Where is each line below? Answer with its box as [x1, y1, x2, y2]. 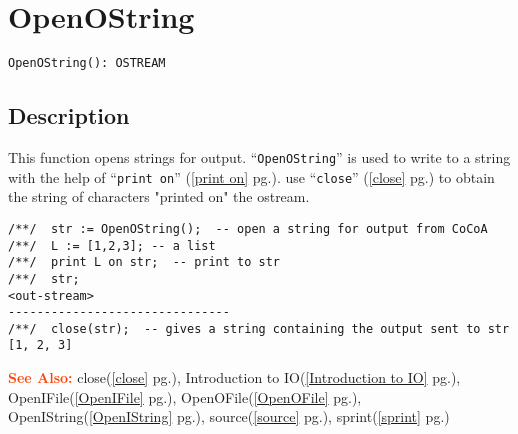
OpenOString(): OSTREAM [8, 56, 166, 71]
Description [8, 100, 130, 131]
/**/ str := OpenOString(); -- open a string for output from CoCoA [8, 221, 488, 236]
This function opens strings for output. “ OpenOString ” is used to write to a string [8, 146, 511, 167]
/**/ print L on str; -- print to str [8, 255, 281, 270]
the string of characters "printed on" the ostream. [8, 186, 310, 207]
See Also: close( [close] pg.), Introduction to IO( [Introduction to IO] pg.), [8, 367, 461, 388]
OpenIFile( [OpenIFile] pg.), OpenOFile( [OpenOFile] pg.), [8, 386, 362, 407]
